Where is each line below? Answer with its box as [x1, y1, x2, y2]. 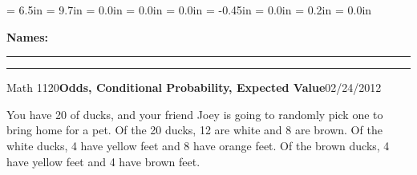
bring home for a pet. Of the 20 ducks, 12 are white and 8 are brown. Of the [6, 121, 383, 138]
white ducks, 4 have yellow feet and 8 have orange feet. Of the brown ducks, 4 [6, 137, 390, 153]
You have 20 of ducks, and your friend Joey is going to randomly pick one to [6, 105, 383, 122]
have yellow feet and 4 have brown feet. [6, 153, 200, 169]
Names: [6, 28, 49, 45]
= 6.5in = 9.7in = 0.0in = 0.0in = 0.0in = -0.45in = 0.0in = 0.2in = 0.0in [6, 2, 372, 18]
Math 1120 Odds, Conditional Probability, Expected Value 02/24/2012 [6, 79, 382, 96]
